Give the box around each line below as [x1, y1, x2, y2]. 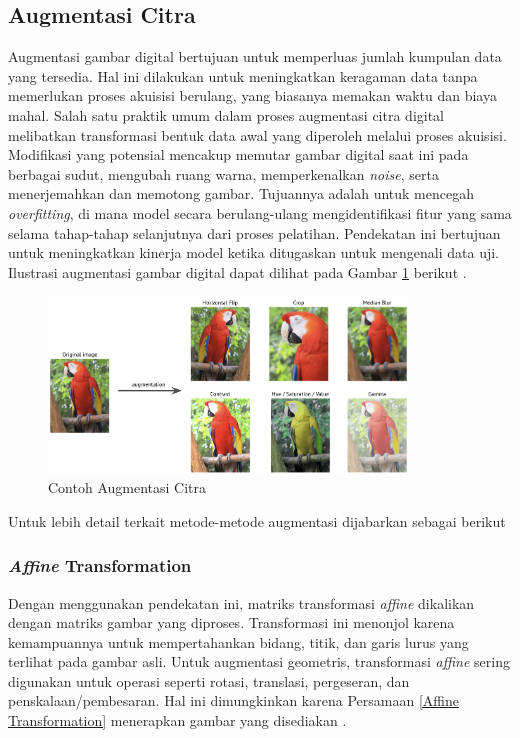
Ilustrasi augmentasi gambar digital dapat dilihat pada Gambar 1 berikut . [8, 261, 467, 282]
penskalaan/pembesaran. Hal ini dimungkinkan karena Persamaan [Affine [8, 690, 459, 711]
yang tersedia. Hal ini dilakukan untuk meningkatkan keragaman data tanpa [8, 65, 478, 86]
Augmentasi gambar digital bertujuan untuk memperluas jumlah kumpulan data [8, 46, 502, 67]
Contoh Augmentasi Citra [48, 477, 207, 498]
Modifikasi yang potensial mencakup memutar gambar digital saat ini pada [8, 144, 469, 165]
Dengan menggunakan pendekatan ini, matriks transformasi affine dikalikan [8, 592, 475, 613]
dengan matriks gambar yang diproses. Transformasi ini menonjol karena [8, 612, 455, 633]
